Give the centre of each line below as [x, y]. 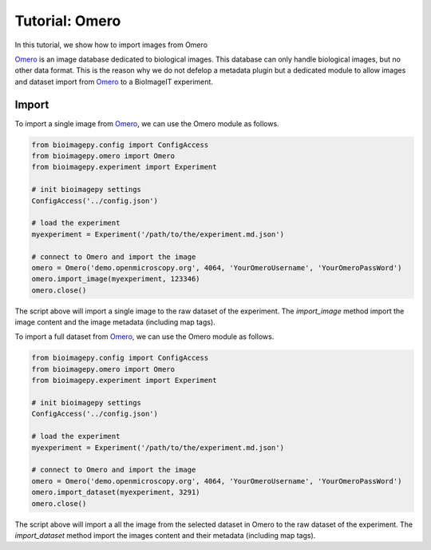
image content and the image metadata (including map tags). [115, 322]
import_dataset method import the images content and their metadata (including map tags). [165, 535]
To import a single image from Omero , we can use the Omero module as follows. [147, 123]
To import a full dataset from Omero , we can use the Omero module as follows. [144, 337]
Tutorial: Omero [68, 21]
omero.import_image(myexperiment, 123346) [116, 279]
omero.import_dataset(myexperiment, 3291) [116, 492]
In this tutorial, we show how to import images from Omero [111, 45]
